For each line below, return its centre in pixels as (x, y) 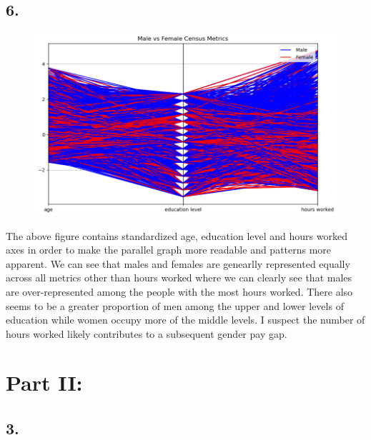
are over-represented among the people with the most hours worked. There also (179, 291)
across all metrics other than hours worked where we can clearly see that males (179, 277)
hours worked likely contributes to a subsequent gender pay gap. (147, 333)
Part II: (44, 382)
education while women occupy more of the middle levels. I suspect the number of (185, 320)
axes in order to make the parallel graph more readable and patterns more (169, 250)
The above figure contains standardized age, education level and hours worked (177, 235)
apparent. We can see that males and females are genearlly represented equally (178, 263)
